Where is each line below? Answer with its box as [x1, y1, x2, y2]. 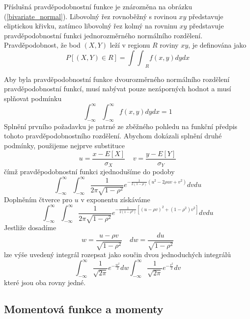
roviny [160, 40, 179, 50]
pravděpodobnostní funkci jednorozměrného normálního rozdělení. [4, 30, 203, 40]
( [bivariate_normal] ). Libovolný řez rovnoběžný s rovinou [4, 11, 177, 21]
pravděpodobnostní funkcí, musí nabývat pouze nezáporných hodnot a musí [4, 83, 231, 94]
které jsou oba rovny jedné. [4, 277, 86, 288]
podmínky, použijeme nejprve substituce [4, 140, 125, 151]
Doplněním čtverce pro [4, 194, 73, 205]
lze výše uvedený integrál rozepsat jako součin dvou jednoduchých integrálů [4, 249, 231, 260]
